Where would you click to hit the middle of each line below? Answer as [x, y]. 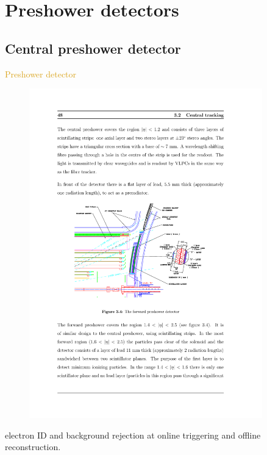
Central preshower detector [93, 48]
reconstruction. [33, 447]
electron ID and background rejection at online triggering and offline [133, 435]
